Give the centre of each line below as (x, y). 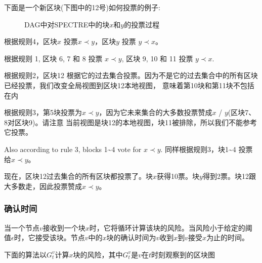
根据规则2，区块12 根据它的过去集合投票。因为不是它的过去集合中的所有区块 (131, 75)
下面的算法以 (25, 254)
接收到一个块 (64, 227)
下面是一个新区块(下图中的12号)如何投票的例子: (82, 7)
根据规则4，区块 (31, 41)
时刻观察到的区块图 (183, 254)
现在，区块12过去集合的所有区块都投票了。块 (78, 176)
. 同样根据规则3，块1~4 (198, 149)
